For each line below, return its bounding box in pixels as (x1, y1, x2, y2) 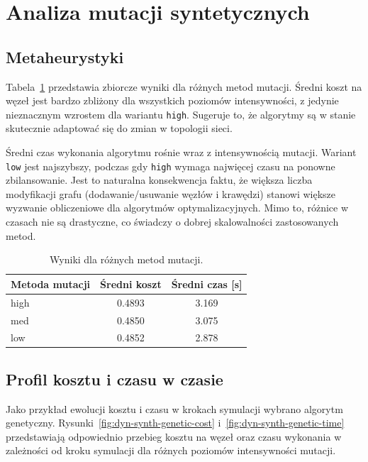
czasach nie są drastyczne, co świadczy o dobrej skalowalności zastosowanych (6, 214, 339, 229)
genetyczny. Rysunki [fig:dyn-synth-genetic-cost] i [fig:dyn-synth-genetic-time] (6, 415, 345, 430)
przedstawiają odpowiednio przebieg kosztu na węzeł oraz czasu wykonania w (6, 429, 342, 444)
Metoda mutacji (11, 276, 91, 291)
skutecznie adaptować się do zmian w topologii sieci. (6, 121, 233, 136)
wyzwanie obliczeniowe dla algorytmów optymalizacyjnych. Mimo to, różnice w (6, 200, 349, 215)
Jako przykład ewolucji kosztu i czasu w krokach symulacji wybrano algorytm (6, 401, 343, 416)
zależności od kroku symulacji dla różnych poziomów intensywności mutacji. (6, 443, 336, 458)
